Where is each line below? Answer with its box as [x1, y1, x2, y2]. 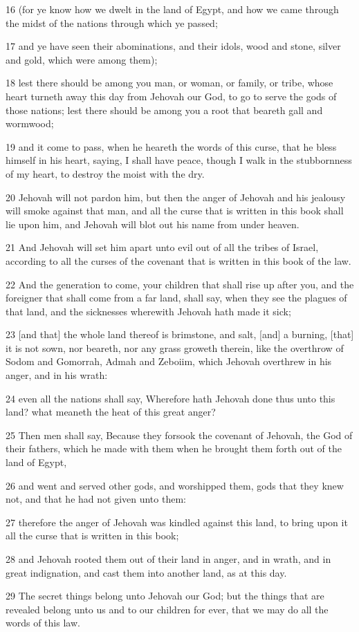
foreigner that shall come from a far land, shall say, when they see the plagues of [6, 290, 347, 305]
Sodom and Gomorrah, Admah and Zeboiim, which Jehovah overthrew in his [6, 354, 332, 369]
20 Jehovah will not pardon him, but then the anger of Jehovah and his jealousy [6, 189, 346, 204]
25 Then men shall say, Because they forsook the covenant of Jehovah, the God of [6, 427, 353, 442]
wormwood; [6, 116, 54, 131]
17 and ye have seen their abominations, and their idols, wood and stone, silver [6, 39, 341, 53]
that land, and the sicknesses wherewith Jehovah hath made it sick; [6, 304, 291, 318]
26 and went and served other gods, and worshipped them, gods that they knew [6, 478, 344, 492]
